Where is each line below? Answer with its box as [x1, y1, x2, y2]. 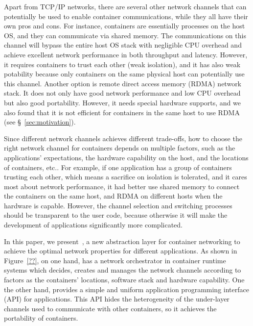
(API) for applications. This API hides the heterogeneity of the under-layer [4, 294, 230, 304]
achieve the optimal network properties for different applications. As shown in [4, 246, 237, 256]
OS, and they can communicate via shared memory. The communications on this [4, 30, 246, 40]
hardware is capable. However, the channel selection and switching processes [4, 200, 232, 210]
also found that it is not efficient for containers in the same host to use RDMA [4, 107, 240, 117]
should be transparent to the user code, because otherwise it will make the [4, 210, 228, 220]
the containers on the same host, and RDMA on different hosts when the [4, 191, 223, 201]
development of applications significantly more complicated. [4, 220, 183, 230]
